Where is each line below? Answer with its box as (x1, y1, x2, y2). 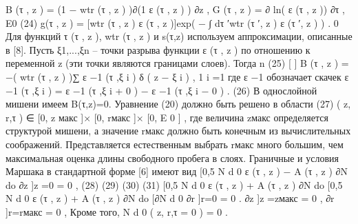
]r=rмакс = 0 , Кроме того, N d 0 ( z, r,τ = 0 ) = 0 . (6, 204, 228, 218)
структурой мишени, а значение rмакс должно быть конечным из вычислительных (6, 123, 351, 138)
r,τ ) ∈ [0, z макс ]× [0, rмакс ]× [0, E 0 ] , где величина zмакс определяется (6, 110, 328, 124)
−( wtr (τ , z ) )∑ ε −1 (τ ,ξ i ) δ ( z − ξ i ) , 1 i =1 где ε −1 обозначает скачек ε (6, 69, 349, 83)
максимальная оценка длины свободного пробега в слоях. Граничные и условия (6, 150, 339, 165)
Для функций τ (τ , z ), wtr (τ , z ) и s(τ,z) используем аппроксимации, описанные (6, 29, 352, 43)
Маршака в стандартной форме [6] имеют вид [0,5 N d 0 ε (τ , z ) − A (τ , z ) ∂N (6, 164, 348, 179)
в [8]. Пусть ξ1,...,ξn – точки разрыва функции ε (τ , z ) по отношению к (6, 42, 310, 57)
